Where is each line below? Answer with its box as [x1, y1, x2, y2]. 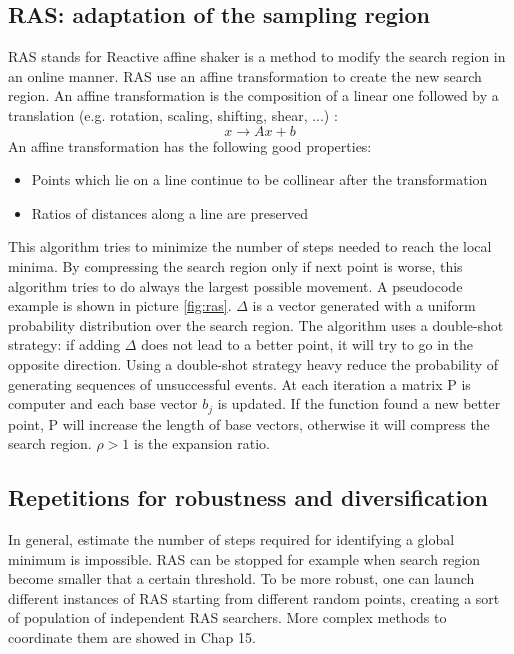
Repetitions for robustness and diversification [8, 482, 488, 513]
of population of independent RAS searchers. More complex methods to [8, 607, 447, 628]
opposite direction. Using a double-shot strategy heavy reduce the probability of [8, 353, 499, 374]
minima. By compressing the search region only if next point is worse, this [8, 255, 463, 276]
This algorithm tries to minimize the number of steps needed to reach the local [8, 236, 492, 257]
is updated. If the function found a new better [217, 393, 501, 414]
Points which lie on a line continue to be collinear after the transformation [31, 169, 488, 190]
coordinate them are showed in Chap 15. [8, 626, 256, 647]
